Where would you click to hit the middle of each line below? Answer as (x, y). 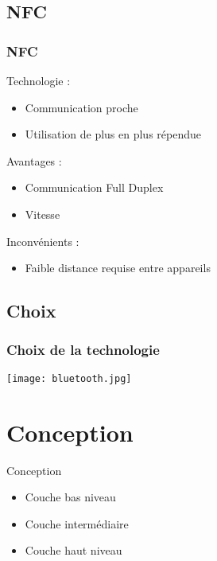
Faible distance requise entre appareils (118, 268)
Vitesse (43, 214)
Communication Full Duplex (94, 187)
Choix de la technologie (83, 350)
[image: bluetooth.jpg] (69, 378)
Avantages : (34, 160)
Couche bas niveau (70, 497)
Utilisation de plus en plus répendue (113, 134)
